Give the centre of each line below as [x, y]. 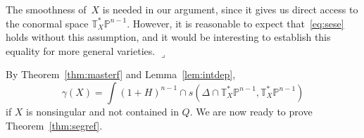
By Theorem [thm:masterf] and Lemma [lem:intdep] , [121, 74]
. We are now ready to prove [251, 111]
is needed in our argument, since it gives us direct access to [230, 9]
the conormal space [47, 23]
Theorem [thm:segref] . [54, 125]
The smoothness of [46, 9]
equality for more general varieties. [81, 50]
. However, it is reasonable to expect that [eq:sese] [236, 23]
